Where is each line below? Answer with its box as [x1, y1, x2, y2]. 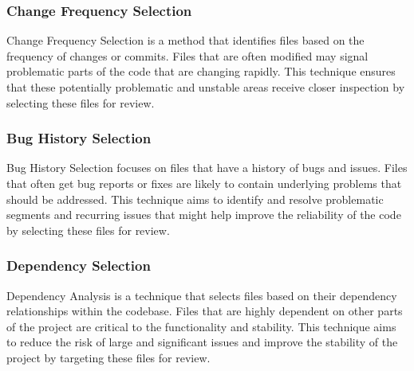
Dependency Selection [6, 256, 151, 275]
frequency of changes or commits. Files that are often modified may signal [6, 47, 369, 64]
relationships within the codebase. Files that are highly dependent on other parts [6, 303, 403, 319]
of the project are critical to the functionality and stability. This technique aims [6, 318, 396, 334]
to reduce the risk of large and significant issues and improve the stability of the [6, 334, 398, 350]
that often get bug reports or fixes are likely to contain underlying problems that [6, 175, 402, 191]
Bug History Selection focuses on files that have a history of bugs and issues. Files [6, 159, 408, 176]
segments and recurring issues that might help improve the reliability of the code [6, 206, 401, 223]
